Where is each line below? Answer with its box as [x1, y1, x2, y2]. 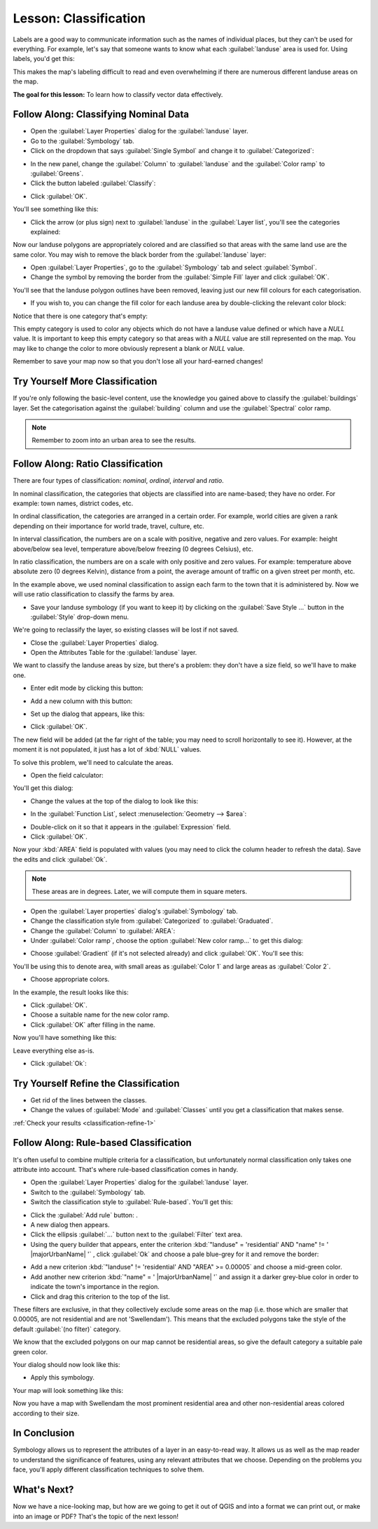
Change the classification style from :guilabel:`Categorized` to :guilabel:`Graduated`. [30, 916, 273, 926]
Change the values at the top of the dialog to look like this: [30, 796, 199, 805]
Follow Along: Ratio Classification [13, 458, 164, 470]
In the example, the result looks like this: [13, 988, 129, 996]
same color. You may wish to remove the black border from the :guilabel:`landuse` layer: [13, 250, 267, 259]
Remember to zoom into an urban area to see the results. [31, 436, 196, 445]
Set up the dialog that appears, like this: [30, 709, 145, 719]
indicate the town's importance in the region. [30, 1283, 160, 1291]
